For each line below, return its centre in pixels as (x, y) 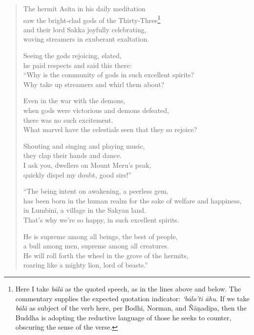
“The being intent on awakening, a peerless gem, (96, 191)
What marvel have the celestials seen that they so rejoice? (110, 129)
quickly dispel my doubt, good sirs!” (77, 174)
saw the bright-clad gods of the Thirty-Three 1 (92, 19)
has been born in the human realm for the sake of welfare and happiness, (132, 200)
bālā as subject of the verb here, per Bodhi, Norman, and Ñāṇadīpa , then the (131, 308)
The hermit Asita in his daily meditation (84, 8)
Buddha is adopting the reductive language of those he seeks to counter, (123, 317)
